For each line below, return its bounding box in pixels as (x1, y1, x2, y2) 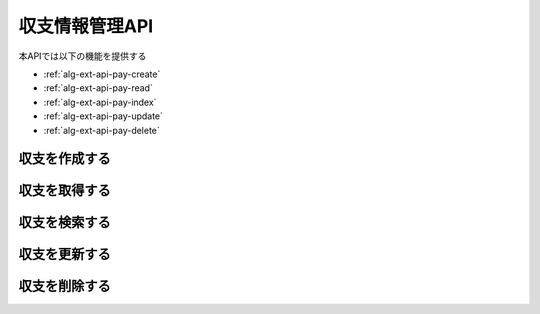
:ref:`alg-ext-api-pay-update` (43, 110, 164, 122)
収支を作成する (18, 150, 111, 167)
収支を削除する (18, 278, 111, 295)
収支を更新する (18, 246, 111, 263)
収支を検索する (18, 214, 111, 231)
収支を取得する (18, 182, 111, 199)
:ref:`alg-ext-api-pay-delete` (43, 124, 160, 136)
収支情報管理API (18, 15, 154, 37)
